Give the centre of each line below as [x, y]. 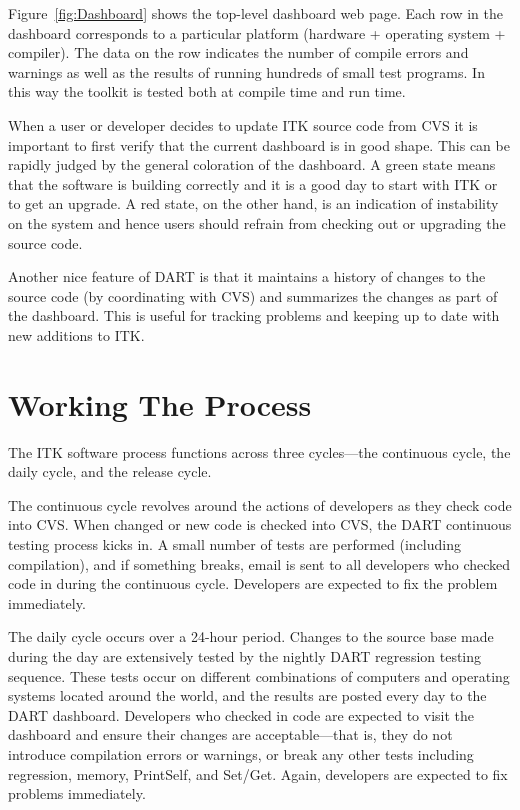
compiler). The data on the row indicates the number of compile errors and [238, 52]
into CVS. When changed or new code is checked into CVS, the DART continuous [260, 524]
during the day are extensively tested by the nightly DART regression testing [245, 655]
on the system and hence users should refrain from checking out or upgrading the [257, 222]
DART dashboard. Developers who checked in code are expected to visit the [241, 714]
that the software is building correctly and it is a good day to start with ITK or [253, 183]
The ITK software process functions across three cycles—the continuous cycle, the [259, 451]
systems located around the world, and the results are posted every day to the [247, 695]
